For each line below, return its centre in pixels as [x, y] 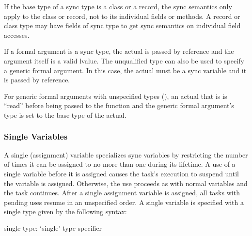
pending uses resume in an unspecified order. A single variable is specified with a [124, 202]
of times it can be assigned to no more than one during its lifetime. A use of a [120, 164]
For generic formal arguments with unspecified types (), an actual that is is [116, 96]
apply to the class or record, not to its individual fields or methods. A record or [122, 16]
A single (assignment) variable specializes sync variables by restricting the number [126, 154]
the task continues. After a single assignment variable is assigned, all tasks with [122, 193]
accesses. [17, 35]
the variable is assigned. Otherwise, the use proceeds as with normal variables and [126, 183]
